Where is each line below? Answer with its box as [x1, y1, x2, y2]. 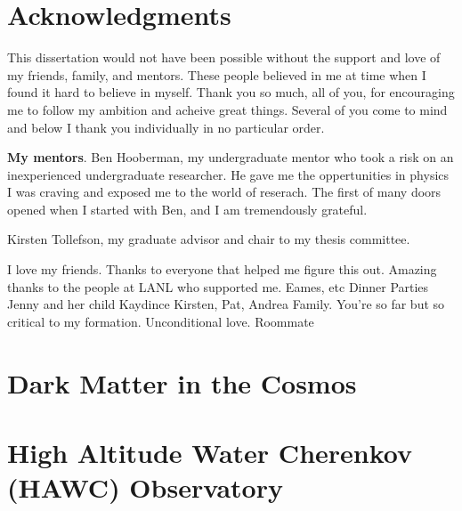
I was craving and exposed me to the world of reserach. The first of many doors [7, 182, 442, 201]
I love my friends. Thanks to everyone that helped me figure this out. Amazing [7, 260, 437, 279]
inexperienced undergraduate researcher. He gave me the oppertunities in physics [7, 165, 450, 183]
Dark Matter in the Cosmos [7, 364, 357, 401]
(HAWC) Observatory [7, 469, 283, 506]
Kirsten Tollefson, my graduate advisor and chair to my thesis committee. [7, 230, 410, 248]
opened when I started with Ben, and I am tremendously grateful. [7, 199, 368, 218]
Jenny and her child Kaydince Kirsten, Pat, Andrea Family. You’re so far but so [7, 295, 445, 313]
